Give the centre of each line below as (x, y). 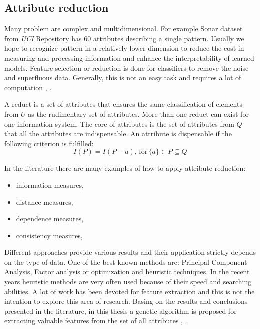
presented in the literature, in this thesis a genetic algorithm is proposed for (120, 311)
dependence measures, (50, 218)
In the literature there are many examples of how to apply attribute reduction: (125, 168)
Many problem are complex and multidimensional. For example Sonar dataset (123, 28)
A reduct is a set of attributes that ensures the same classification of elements (123, 104)
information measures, (50, 184)
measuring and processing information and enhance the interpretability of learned (129, 57)
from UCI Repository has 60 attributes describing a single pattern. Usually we (124, 38)
